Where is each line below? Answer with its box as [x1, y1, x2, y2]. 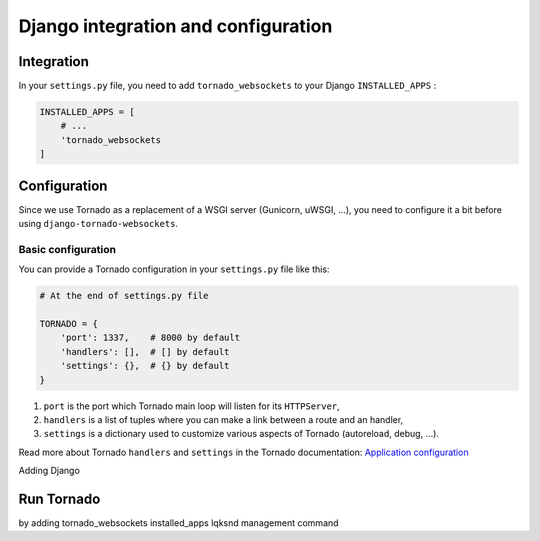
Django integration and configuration [18, 15, 333, 37]
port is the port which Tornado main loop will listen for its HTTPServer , [43, 400, 340, 412]
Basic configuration [18, 242, 117, 256]
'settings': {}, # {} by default [60, 360, 230, 372]
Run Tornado [18, 490, 101, 507]
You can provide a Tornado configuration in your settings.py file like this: [18, 263, 330, 275]
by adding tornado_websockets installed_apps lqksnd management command [18, 517, 339, 529]
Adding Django [18, 465, 80, 477]
